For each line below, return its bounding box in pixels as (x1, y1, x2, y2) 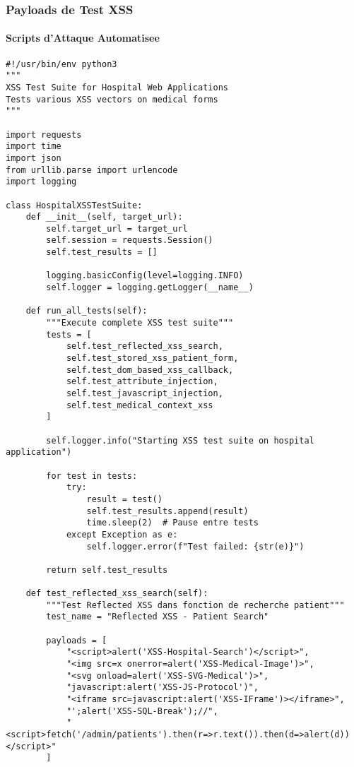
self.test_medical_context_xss (66, 400, 213, 410)
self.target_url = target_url (46, 223, 188, 234)
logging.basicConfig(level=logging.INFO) (46, 270, 244, 281)
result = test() (86, 494, 163, 504)
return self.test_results (46, 564, 168, 575)
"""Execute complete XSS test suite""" (46, 318, 234, 328)
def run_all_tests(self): (25, 306, 148, 316)
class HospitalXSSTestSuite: (6, 200, 143, 210)
